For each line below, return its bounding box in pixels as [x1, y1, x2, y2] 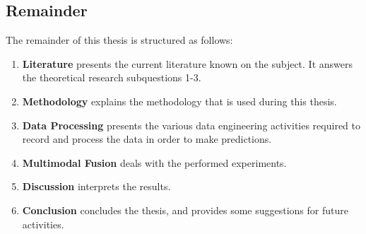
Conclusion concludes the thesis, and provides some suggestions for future [22, 202, 348, 217]
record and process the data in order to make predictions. [22, 131, 272, 146]
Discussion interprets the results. [22, 179, 171, 194]
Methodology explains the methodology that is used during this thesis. [22, 93, 337, 108]
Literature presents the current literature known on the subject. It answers [22, 56, 353, 71]
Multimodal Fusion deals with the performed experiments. [22, 155, 287, 170]
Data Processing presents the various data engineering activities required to [22, 117, 360, 132]
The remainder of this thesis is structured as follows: [6, 33, 233, 47]
